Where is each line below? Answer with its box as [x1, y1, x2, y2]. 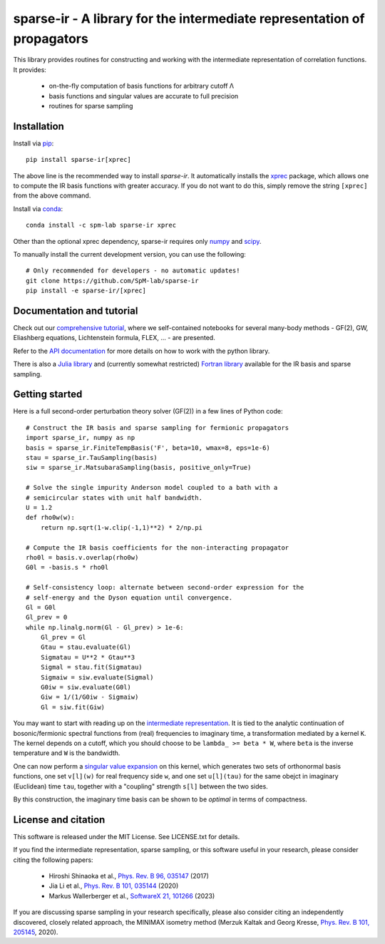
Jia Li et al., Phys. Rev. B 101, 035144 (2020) [48, 881, 179, 891]
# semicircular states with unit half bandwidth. [26, 493, 203, 502]
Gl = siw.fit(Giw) [40, 703, 106, 711]
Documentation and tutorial [13, 304, 138, 317]
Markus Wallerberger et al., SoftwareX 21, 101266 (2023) [48, 891, 215, 900]
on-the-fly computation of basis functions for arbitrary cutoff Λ [48, 82, 235, 91]
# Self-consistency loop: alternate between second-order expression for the [26, 583, 304, 592]
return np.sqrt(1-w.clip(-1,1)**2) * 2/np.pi [40, 523, 203, 531]
